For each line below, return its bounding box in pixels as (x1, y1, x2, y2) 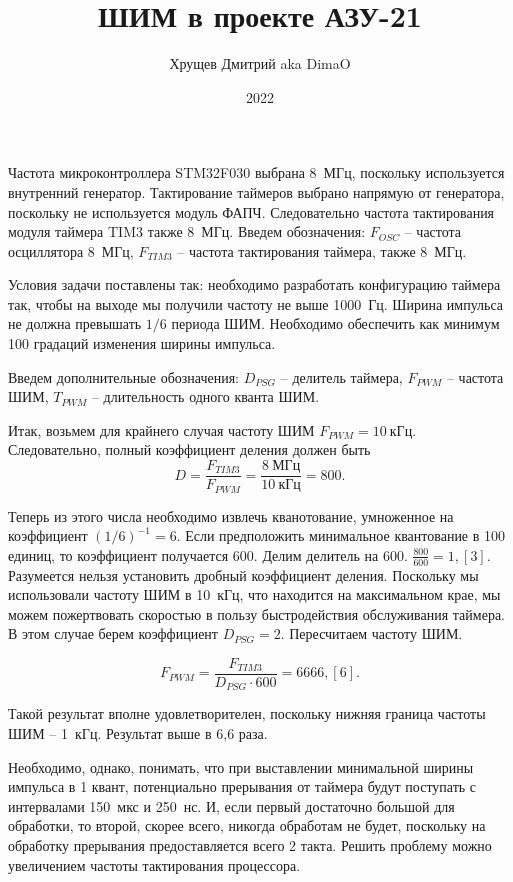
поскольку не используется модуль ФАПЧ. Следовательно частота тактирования (8, 201, 495, 222)
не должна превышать (8, 313, 142, 334)
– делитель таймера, (280, 366, 403, 387)
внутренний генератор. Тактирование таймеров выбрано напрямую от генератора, (8, 181, 505, 202)
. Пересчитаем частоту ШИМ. (280, 623, 463, 644)
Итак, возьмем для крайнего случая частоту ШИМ (8, 419, 315, 440)
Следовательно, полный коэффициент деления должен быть (8, 439, 371, 460)
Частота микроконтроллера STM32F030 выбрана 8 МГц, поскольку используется (8, 162, 505, 183)
